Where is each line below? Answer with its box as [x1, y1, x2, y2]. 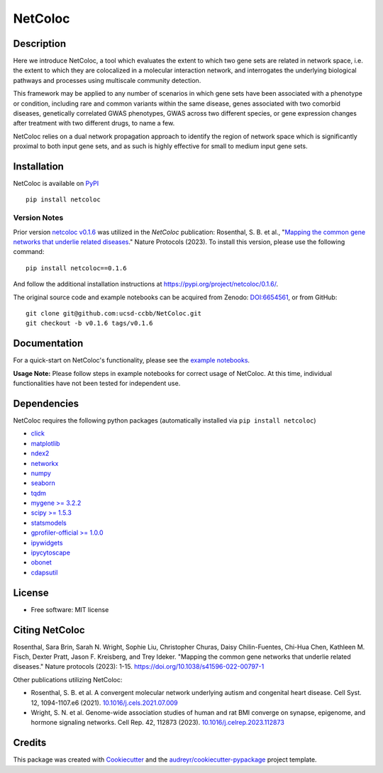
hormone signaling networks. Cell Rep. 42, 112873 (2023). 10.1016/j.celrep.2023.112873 [30, 718, 285, 727]
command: [13, 248, 45, 256]
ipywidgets [30, 538, 63, 547]
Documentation [13, 338, 84, 350]
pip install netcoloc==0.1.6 [26, 264, 127, 272]
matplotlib [30, 439, 60, 447]
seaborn [30, 479, 56, 487]
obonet [30, 558, 52, 567]
